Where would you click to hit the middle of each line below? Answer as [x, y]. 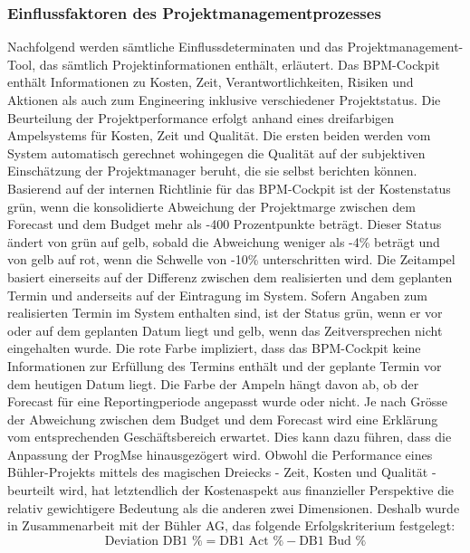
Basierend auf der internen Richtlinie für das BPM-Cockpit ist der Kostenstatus [229, 188]
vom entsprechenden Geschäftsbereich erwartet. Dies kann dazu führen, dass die [230, 437]
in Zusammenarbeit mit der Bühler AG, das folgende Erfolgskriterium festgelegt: [231, 525]
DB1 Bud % [333, 541]
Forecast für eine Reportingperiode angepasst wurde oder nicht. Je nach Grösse [227, 401]
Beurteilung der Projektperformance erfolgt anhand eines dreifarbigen [201, 117]
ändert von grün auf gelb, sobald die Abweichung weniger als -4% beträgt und [224, 241]
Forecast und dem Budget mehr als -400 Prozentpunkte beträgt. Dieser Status [225, 224]
